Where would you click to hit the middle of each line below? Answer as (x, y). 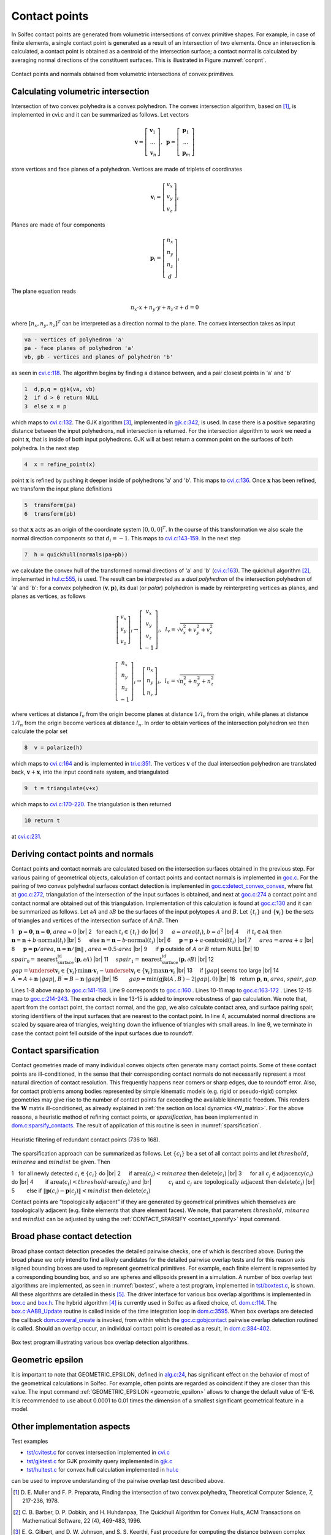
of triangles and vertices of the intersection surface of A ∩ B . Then (95, 920)
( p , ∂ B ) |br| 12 (196, 959)
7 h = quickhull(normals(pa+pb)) (76, 554)
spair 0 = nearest (35, 960)
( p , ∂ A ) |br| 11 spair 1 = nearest (118, 960)
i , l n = (166, 682)
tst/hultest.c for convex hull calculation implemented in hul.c (103, 1470)
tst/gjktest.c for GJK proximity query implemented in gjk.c (100, 1461)
